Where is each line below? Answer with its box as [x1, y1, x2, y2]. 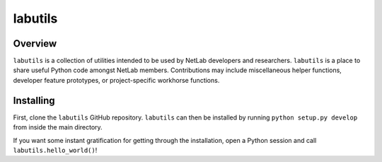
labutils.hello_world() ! [13, 146, 98, 154]
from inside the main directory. [13, 123, 103, 132]
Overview [13, 37, 57, 50]
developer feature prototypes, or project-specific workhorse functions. [13, 76, 220, 84]
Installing [13, 94, 56, 106]
